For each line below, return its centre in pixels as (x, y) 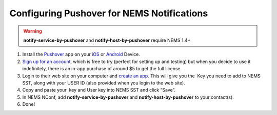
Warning (33, 31)
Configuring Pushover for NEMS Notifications (109, 13)
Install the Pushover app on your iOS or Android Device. (81, 54)
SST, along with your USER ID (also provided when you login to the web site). (104, 83)
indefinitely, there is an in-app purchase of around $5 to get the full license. (102, 69)
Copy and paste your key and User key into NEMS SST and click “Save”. (99, 90)
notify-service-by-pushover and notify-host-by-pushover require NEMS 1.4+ (107, 40)
